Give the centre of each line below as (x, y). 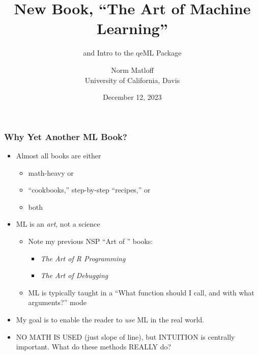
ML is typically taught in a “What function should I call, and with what (141, 292)
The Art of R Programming (83, 258)
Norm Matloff (132, 70)
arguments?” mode (58, 302)
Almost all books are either (59, 155)
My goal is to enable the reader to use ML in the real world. (110, 319)
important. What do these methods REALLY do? (94, 347)
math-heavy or (51, 172)
